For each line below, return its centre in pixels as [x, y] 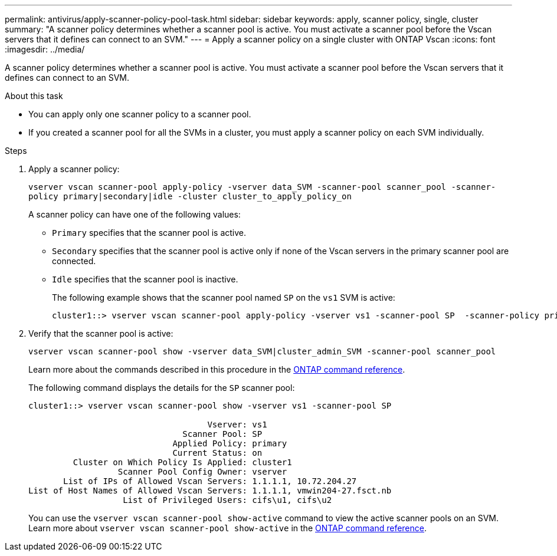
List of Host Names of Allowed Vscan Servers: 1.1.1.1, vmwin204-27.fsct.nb [210, 491]
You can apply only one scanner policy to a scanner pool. [140, 114]
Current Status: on [217, 453]
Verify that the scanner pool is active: [101, 333]
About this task [34, 96]
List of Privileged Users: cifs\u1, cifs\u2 [227, 500]
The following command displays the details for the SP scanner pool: [162, 388]
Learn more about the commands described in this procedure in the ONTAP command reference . [217, 369]
